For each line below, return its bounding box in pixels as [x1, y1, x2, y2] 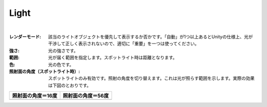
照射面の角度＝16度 [12, 92, 58, 99]
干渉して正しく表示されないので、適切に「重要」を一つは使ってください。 [48, 41, 199, 47]
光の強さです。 [48, 48, 79, 53]
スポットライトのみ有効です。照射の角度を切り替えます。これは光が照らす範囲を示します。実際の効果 [48, 75, 255, 81]
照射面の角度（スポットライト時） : [9, 68, 80, 74]
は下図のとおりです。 [48, 82, 91, 88]
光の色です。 [48, 61, 74, 67]
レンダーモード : [9, 34, 42, 40]
